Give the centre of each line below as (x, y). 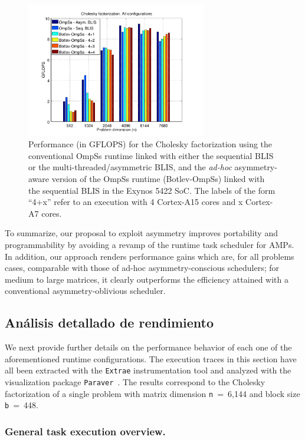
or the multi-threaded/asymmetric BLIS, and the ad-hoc (130, 167)
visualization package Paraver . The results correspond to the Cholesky (135, 381)
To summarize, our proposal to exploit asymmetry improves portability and (141, 233)
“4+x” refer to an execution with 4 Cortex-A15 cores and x (136, 202)
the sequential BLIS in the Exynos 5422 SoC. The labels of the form (152, 190)
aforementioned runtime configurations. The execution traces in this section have (151, 358)
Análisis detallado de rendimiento (109, 322)
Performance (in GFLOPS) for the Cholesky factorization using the (150, 144)
